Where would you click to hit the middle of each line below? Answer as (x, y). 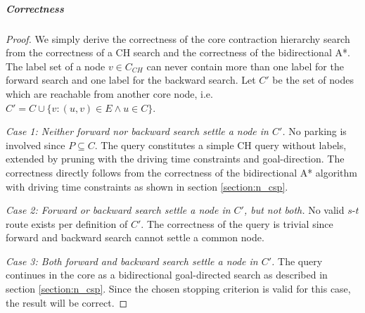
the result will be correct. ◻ (67, 302)
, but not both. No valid (294, 210)
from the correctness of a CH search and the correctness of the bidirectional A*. (178, 52)
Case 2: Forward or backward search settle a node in (118, 210)
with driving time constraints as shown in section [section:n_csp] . (147, 186)
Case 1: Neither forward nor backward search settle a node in (137, 131)
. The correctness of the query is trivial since (237, 223)
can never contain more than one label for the (245, 66)
